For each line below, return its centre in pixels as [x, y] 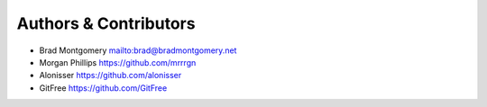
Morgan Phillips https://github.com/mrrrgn [118, 62]
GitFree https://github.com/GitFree [103, 88]
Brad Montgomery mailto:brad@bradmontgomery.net [138, 50]
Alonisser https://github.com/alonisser [110, 76]
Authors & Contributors [106, 23]
